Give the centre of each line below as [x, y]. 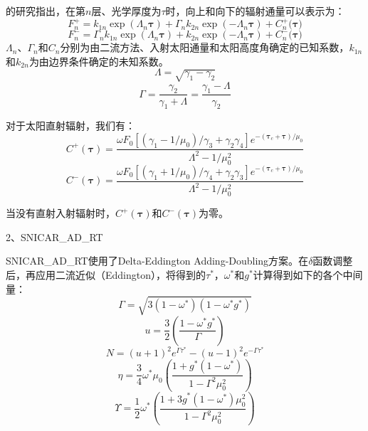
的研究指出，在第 [46, 11]
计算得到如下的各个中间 [308, 274]
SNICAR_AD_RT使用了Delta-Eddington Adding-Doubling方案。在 [157, 261]
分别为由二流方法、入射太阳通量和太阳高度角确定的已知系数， [205, 47]
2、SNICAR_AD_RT [54, 236]
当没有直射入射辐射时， [61, 213]
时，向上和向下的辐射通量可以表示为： [255, 11]
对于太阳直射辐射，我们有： [70, 126]
